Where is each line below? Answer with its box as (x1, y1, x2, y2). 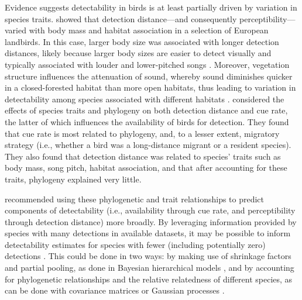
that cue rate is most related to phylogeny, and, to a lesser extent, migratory (5, 127, 280, 139)
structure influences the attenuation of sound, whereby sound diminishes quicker (5, 70, 293, 82)
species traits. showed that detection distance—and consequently (5, 12, 237, 25)
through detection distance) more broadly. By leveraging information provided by (5, 215, 297, 227)
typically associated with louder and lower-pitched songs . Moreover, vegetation (5, 58, 290, 70)
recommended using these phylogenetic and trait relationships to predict (5, 192, 265, 205)
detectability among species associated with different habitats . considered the (5, 92, 284, 105)
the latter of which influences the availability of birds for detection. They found (5, 115, 289, 127)
